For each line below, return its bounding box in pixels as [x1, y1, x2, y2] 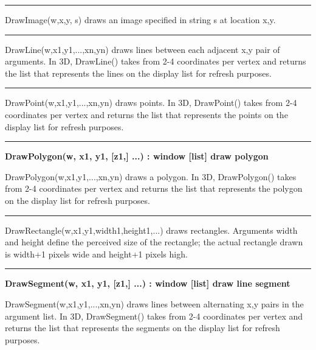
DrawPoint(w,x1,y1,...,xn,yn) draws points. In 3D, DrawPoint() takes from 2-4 [5, 96, 297, 109]
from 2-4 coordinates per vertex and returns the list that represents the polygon [5, 182, 303, 195]
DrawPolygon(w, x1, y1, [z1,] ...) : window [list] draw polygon [5, 150, 269, 163]
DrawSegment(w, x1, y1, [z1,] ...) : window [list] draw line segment [5, 277, 290, 290]
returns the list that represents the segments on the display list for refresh [5, 321, 280, 334]
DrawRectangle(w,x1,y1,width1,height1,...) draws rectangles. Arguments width [5, 223, 298, 236]
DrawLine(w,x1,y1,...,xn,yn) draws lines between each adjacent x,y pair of [5, 43, 280, 55]
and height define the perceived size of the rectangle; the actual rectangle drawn [5, 236, 303, 248]
